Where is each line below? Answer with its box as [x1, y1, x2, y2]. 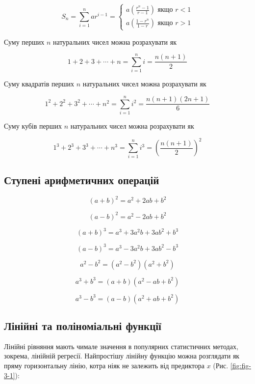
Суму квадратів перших [4, 79, 75, 89]
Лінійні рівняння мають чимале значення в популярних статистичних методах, [4, 341, 238, 351]
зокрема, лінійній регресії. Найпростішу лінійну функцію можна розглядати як [4, 351, 240, 361]
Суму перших [4, 36, 45, 47]
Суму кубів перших [4, 121, 62, 131]
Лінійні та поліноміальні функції [4, 318, 161, 333]
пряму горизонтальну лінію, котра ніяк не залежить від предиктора [4, 360, 205, 371]
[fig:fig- [230, 360, 251, 371]
